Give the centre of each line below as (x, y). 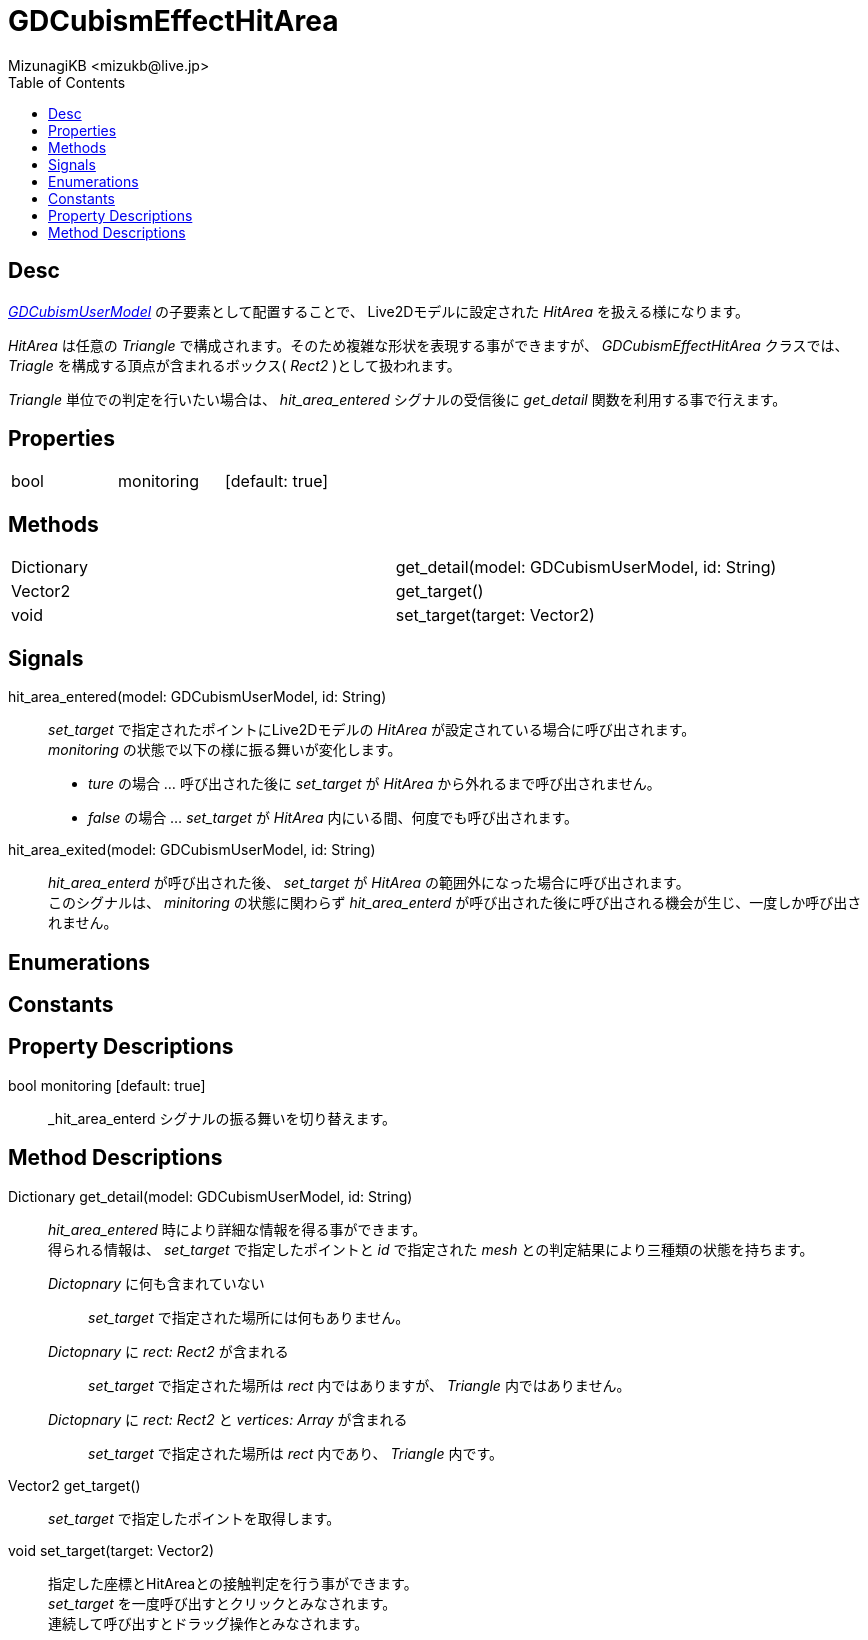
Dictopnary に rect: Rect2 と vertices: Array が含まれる (228, 1419)
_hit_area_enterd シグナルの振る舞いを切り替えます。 (222, 1118)
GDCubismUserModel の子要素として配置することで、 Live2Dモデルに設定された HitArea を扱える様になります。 (379, 311)
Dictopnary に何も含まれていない (156, 1283)
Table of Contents (67, 82)
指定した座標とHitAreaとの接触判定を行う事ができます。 (233, 1583)
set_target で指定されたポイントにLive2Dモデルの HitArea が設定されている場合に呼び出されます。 (372, 730)
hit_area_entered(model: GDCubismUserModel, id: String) (197, 697)
